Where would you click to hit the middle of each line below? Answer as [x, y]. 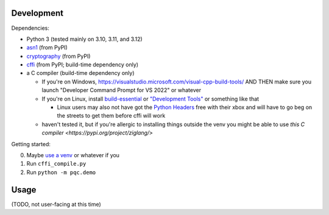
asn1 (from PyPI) [47, 48]
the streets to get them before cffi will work [111, 116]
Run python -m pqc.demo [61, 172]
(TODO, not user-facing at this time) [56, 204]
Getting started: [31, 144]
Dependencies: [30, 28]
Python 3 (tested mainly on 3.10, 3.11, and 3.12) [84, 39]
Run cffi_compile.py [56, 164]
